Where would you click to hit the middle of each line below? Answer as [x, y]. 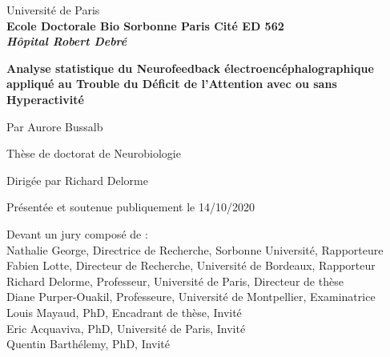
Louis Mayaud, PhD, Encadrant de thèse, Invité [124, 312]
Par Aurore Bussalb [55, 126]
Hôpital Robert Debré [67, 41]
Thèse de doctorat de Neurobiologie [94, 153]
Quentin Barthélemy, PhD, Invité [88, 344]
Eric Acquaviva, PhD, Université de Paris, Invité [126, 328]
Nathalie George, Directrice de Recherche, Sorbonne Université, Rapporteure [195, 249]
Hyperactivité [45, 99]
